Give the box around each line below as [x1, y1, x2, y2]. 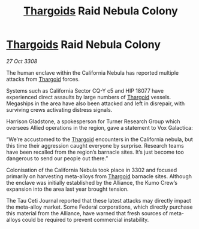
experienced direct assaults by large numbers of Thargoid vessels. [6, 93, 171, 100]
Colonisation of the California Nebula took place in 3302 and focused [6, 166, 177, 173]
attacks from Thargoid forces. [6, 75, 80, 83]
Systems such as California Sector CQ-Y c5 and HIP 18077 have [6, 87, 164, 94]
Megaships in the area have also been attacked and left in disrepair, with [6, 100, 185, 107]
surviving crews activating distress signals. [6, 106, 113, 113]
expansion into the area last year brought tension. [6, 185, 129, 193]
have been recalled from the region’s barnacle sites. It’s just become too [6, 148, 184, 155]
